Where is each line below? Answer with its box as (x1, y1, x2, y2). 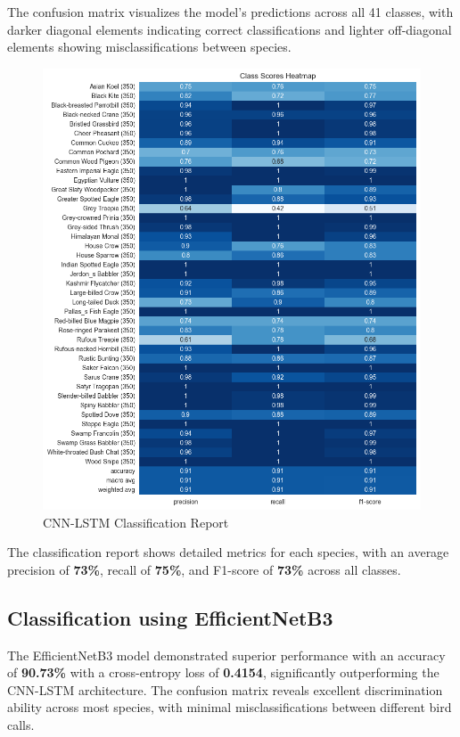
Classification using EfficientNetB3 (7, 603, 333, 631)
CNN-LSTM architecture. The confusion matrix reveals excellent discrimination (7, 680, 443, 699)
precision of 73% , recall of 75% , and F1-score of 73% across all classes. (7, 560, 401, 578)
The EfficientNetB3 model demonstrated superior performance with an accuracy (7, 645, 446, 664)
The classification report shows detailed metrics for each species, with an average (7, 543, 449, 561)
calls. (7, 715, 35, 733)
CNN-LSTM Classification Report (43, 512, 229, 531)
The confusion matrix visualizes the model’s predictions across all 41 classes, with (7, 3, 454, 20)
